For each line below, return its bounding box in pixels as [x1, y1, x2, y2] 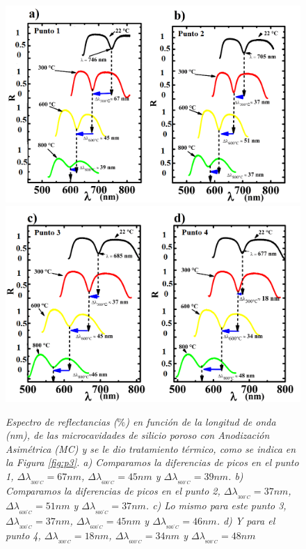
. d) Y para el [216, 513, 275, 527]
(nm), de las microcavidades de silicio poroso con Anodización [6, 428, 270, 442]
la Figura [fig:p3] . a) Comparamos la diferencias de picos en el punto [6, 455, 299, 470]
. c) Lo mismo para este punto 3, [145, 498, 287, 513]
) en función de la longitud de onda [125, 414, 276, 428]
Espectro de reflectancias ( [6, 414, 118, 428]
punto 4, [6, 527, 41, 542]
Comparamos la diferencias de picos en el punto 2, [6, 484, 220, 498]
